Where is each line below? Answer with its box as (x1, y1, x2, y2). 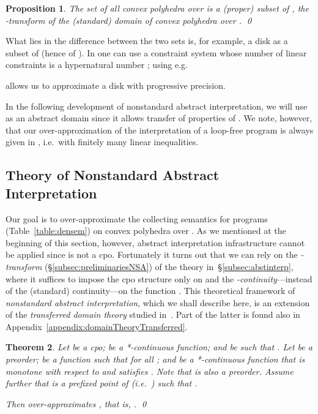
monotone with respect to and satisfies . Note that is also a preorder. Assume (6, 364, 294, 377)
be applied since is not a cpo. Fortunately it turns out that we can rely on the (6, 248, 298, 261)
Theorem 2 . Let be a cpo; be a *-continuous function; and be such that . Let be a (6, 341, 312, 353)
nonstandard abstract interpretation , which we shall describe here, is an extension (6, 296, 310, 309)
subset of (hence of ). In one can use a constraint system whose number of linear (6, 46, 307, 59)
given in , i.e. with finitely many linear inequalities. (6, 135, 199, 148)
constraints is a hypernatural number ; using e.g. (6, 58, 188, 71)
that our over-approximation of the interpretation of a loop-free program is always (6, 123, 314, 136)
